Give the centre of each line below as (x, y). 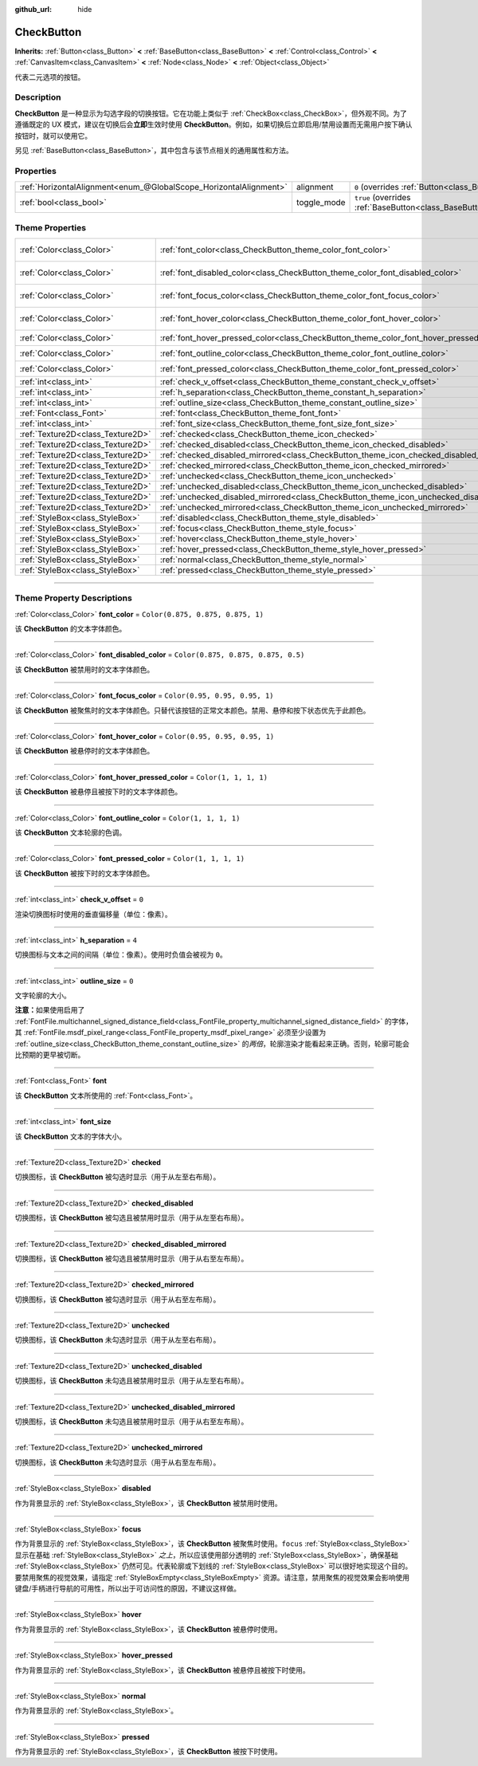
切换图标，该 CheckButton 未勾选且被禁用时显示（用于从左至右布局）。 (131, 1381)
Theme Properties (51, 227)
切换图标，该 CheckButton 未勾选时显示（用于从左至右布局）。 (118, 1340)
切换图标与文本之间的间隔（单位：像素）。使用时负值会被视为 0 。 (121, 955)
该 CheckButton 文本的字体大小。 (71, 1136)
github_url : (33, 9)
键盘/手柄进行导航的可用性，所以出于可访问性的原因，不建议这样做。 (128, 1588)
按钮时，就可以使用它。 (53, 136)
